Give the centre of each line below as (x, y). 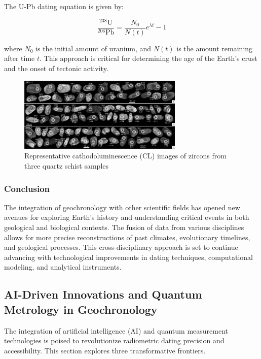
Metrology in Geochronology (81, 309)
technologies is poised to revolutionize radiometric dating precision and (114, 340)
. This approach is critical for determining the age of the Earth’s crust (148, 58)
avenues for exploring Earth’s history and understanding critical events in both (127, 217)
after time (20, 58)
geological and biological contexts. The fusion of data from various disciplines (124, 227)
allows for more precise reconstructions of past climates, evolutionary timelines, (127, 237)
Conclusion (27, 188)
